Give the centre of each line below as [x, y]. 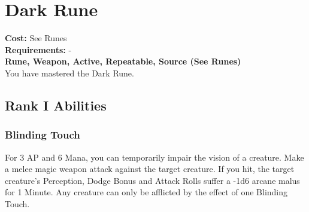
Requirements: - [38, 49]
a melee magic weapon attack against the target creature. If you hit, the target [150, 169]
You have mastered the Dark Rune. [69, 73]
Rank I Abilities [56, 105]
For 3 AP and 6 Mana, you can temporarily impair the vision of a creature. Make [154, 157]
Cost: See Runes [36, 38]
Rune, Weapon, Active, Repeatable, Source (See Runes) [123, 61]
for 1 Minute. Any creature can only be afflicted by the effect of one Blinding [146, 192]
